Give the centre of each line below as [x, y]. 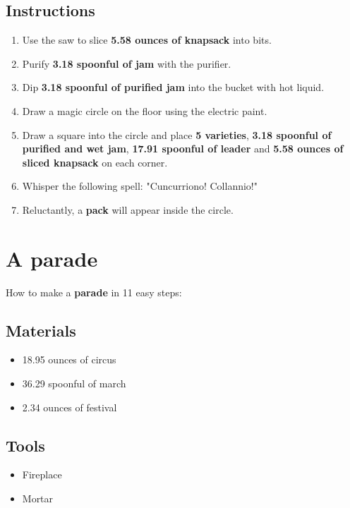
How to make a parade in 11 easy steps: [94, 292]
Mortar [38, 498]
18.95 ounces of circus [69, 359]
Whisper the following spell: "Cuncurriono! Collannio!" [140, 186]
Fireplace [42, 474]
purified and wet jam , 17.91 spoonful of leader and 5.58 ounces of [183, 149]
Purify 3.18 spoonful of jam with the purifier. [127, 63]
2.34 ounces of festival [70, 407]
